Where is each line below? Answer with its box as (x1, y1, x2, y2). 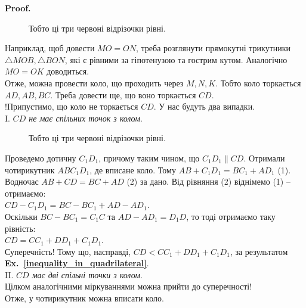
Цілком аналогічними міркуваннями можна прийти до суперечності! (5, 280, 252, 293)
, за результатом (230, 245, 288, 257)
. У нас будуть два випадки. (153, 100, 255, 113)
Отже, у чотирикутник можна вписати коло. (5, 292, 164, 304)
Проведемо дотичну (5, 151, 76, 164)
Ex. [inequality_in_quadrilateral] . (5, 257, 149, 269)
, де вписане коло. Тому (89, 163, 176, 176)
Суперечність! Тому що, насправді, (5, 245, 131, 257)
